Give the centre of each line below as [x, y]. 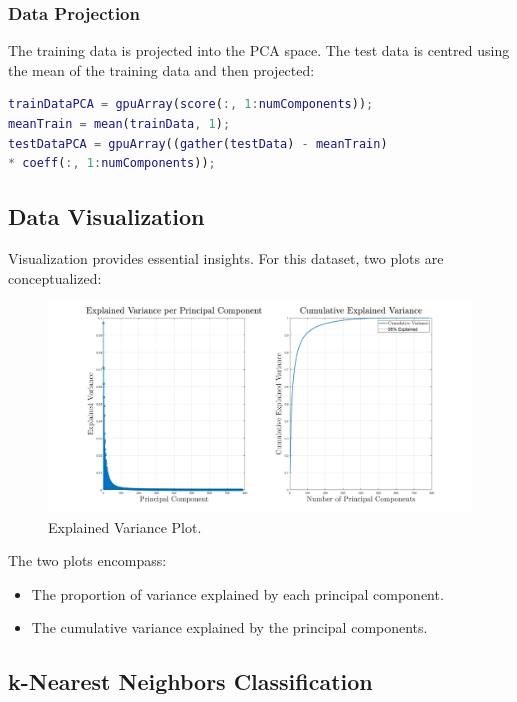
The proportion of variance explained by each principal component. [237, 593]
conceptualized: [55, 277]
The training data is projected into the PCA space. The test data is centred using [259, 50]
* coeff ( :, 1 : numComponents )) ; [112, 163]
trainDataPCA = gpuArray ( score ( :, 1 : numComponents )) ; [191, 104]
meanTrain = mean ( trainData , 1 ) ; [119, 124]
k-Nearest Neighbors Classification [190, 681]
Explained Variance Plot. [125, 526]
